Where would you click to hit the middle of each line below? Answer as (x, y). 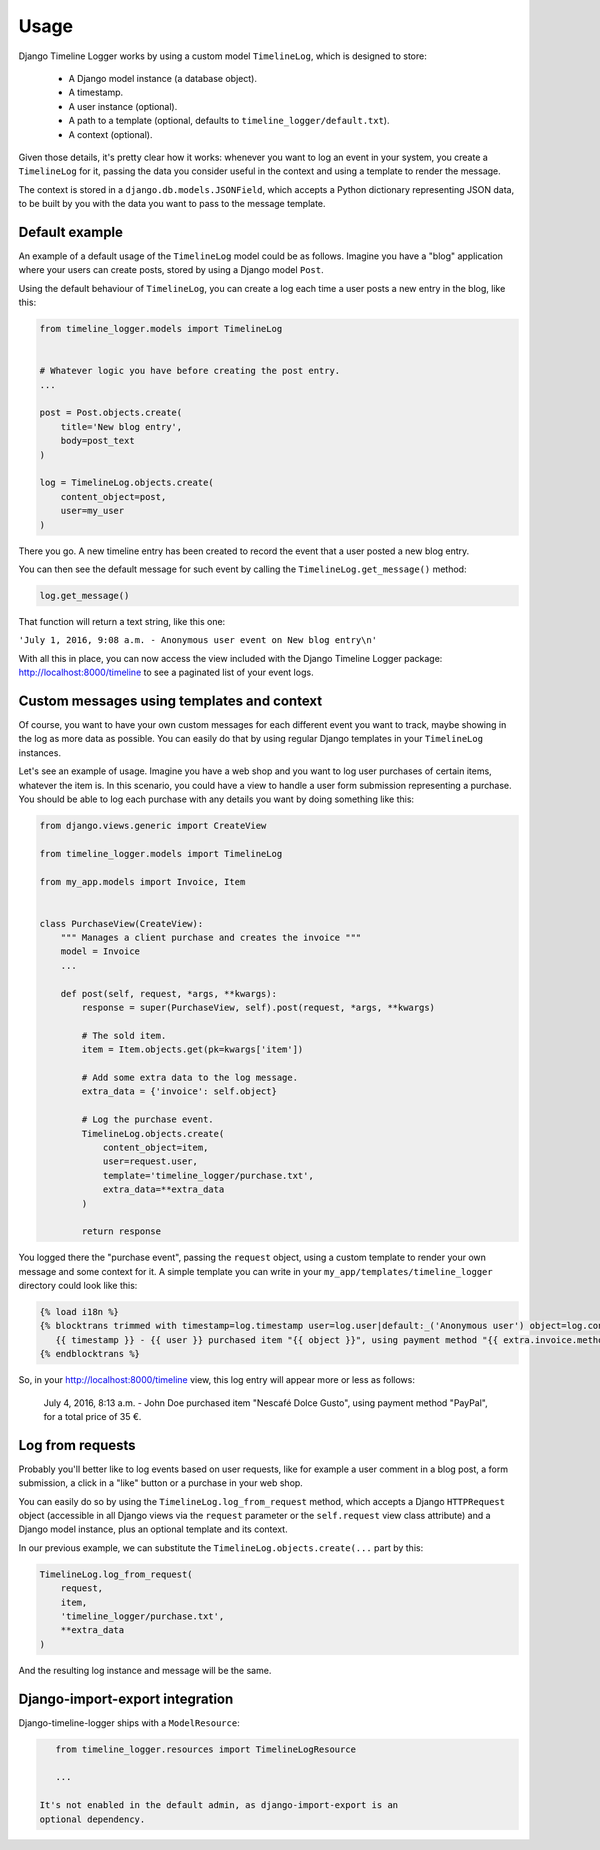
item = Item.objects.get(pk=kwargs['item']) (192, 1049)
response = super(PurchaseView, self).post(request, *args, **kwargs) (258, 1008)
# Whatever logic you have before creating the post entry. (190, 371)
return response (121, 1231)
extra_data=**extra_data (163, 1189)
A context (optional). (110, 134)
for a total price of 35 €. (92, 1416)
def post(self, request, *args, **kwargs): (168, 993)
